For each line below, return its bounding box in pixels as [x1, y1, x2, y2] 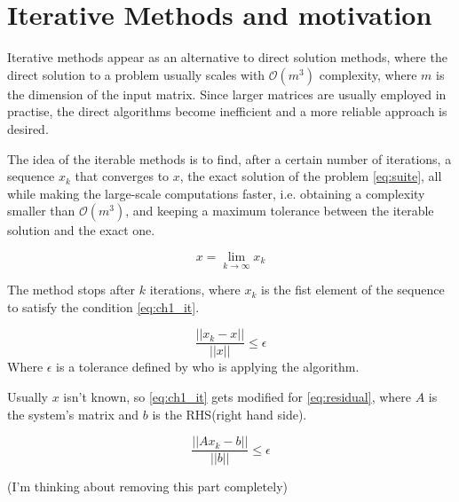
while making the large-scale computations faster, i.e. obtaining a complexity [7, 184, 425, 202]
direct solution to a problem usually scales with [7, 65, 265, 83]
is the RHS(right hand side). [152, 404, 307, 423]
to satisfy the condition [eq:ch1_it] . [7, 297, 200, 316]
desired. [7, 119, 49, 137]
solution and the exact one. [7, 221, 155, 239]
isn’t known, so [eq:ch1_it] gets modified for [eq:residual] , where [63, 387, 412, 405]
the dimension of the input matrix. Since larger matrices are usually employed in [7, 84, 447, 103]
